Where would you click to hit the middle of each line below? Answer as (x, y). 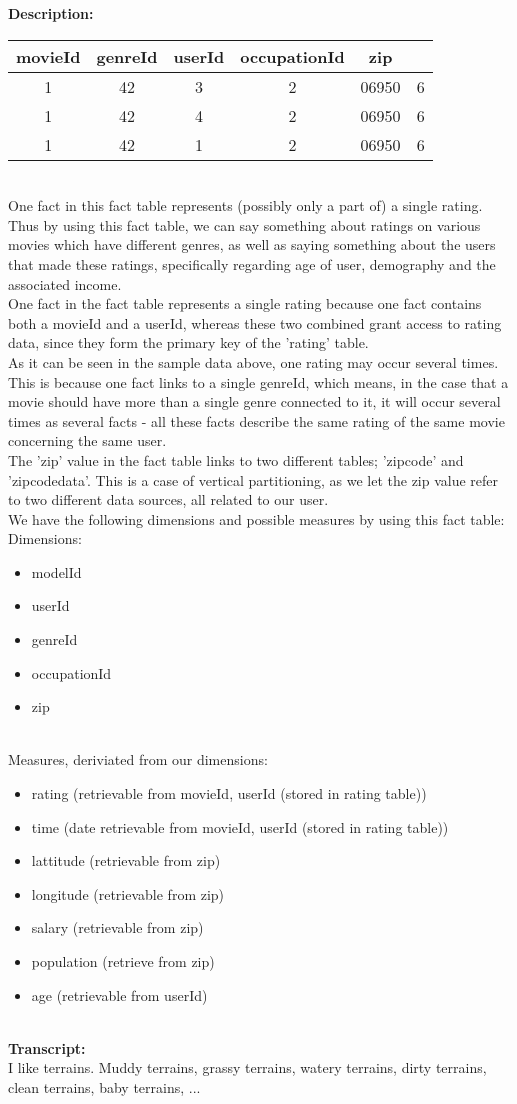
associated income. (65, 283)
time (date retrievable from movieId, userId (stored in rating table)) (240, 826)
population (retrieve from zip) (123, 961)
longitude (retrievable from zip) (128, 893)
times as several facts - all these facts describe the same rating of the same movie (256, 420)
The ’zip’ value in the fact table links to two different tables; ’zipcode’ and (236, 459)
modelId (56, 571)
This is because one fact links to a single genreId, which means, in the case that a (258, 381)
